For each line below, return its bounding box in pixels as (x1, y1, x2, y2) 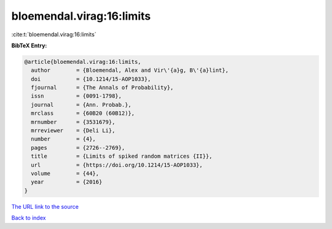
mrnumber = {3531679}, (31, 118, 116, 125)
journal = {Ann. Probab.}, (31, 101, 132, 108)
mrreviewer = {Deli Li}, (31, 127, 116, 134)
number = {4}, (31, 136, 97, 142)
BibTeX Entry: (11, 42, 47, 49)
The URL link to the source (11, 203, 79, 210)
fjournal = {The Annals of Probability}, (31, 84, 174, 91)
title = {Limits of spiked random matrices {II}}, (31, 153, 213, 160)
